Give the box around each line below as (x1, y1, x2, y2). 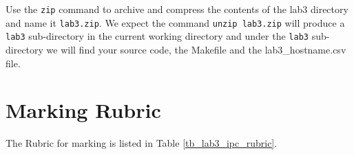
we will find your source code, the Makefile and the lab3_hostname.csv (46, 42, 346, 56)
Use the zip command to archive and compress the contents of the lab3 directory (6, 2, 348, 16)
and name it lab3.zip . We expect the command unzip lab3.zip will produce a (6, 15, 345, 29)
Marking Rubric (6, 96, 161, 124)
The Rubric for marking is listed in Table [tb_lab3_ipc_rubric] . (6, 136, 278, 150)
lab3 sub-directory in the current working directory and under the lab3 (6, 29, 309, 43)
